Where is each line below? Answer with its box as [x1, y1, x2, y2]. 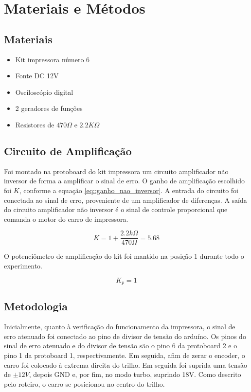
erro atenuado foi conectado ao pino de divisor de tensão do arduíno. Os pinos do [4, 331, 246, 341]
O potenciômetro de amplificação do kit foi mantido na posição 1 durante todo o [4, 251, 244, 261]
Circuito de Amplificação [4, 143, 132, 158]
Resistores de [15, 119, 54, 129]
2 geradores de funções [15, 103, 83, 113]
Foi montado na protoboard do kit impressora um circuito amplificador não [4, 166, 229, 176]
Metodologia [4, 299, 68, 314]
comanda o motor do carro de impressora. [4, 214, 128, 224]
